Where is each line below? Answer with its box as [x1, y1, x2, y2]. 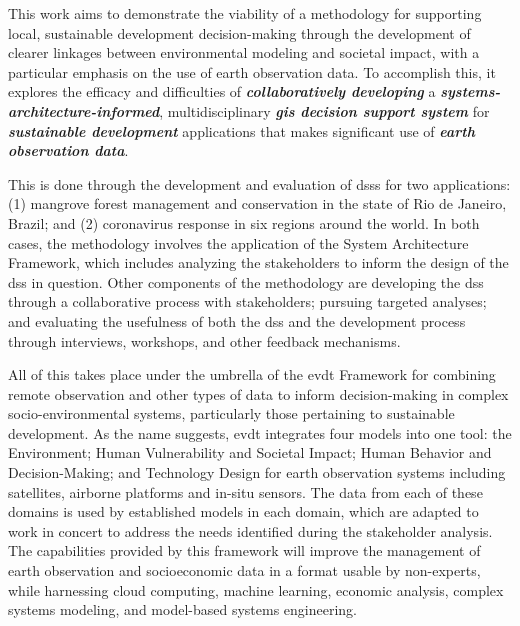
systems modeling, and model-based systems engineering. [8, 599, 357, 620]
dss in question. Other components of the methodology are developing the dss [8, 271, 484, 292]
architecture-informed [8, 100, 160, 121]
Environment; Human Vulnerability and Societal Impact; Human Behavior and [8, 442, 492, 463]
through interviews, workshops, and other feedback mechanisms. [8, 330, 401, 351]
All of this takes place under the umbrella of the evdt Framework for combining [8, 364, 496, 385]
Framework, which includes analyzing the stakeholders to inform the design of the [8, 252, 509, 273]
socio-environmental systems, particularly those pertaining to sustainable [8, 403, 455, 424]
